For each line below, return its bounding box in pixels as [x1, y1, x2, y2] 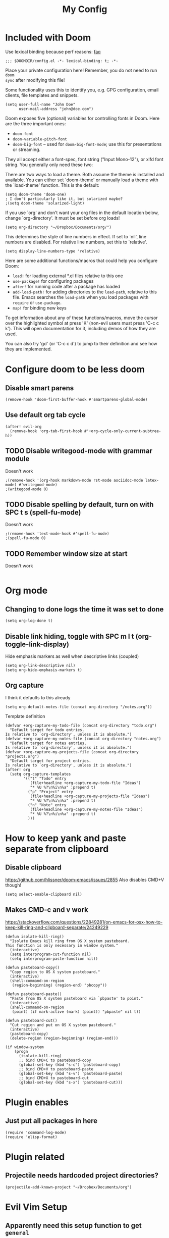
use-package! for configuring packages [12, 278, 94, 284]
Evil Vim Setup [5, 1201, 68, 1213]
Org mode [5, 585, 48, 596]
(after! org [5, 767, 30, 772]
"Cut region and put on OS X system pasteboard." [10, 1022, 116, 1027]
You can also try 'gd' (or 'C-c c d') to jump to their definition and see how [5, 340, 157, 346]
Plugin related [5, 1151, 65, 1162]
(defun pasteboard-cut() [5, 1018, 58, 1023]
